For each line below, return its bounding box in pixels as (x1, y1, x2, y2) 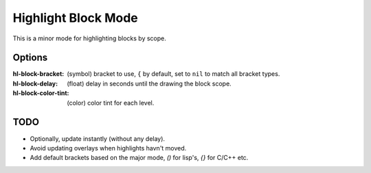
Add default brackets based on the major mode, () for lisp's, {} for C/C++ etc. (30, 154, 249, 162)
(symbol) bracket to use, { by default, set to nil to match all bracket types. (67, 70, 280, 78)
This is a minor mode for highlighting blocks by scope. (12, 34, 166, 42)
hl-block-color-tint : (12, 89, 69, 97)
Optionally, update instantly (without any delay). (30, 134, 165, 143)
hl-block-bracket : (12, 70, 65, 78)
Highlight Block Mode (12, 10, 139, 25)
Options (12, 52, 48, 64)
